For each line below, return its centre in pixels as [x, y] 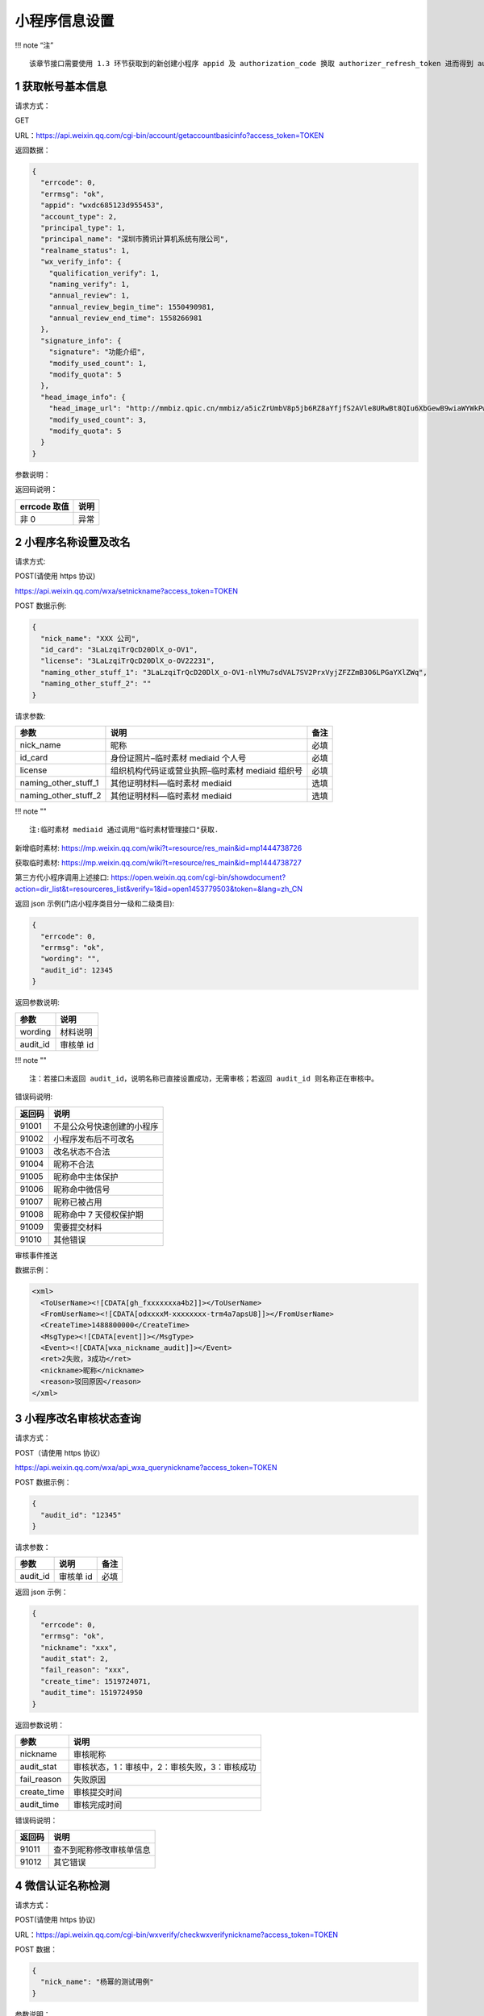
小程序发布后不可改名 [94, 1139]
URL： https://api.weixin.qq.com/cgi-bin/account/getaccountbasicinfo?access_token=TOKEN [169, 135]
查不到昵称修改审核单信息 [102, 1850]
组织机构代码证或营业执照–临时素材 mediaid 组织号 [206, 770]
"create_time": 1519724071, [96, 1681]
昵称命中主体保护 [86, 1177]
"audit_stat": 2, [75, 1658]
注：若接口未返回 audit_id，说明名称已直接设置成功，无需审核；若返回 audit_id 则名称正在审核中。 [204, 1078]
